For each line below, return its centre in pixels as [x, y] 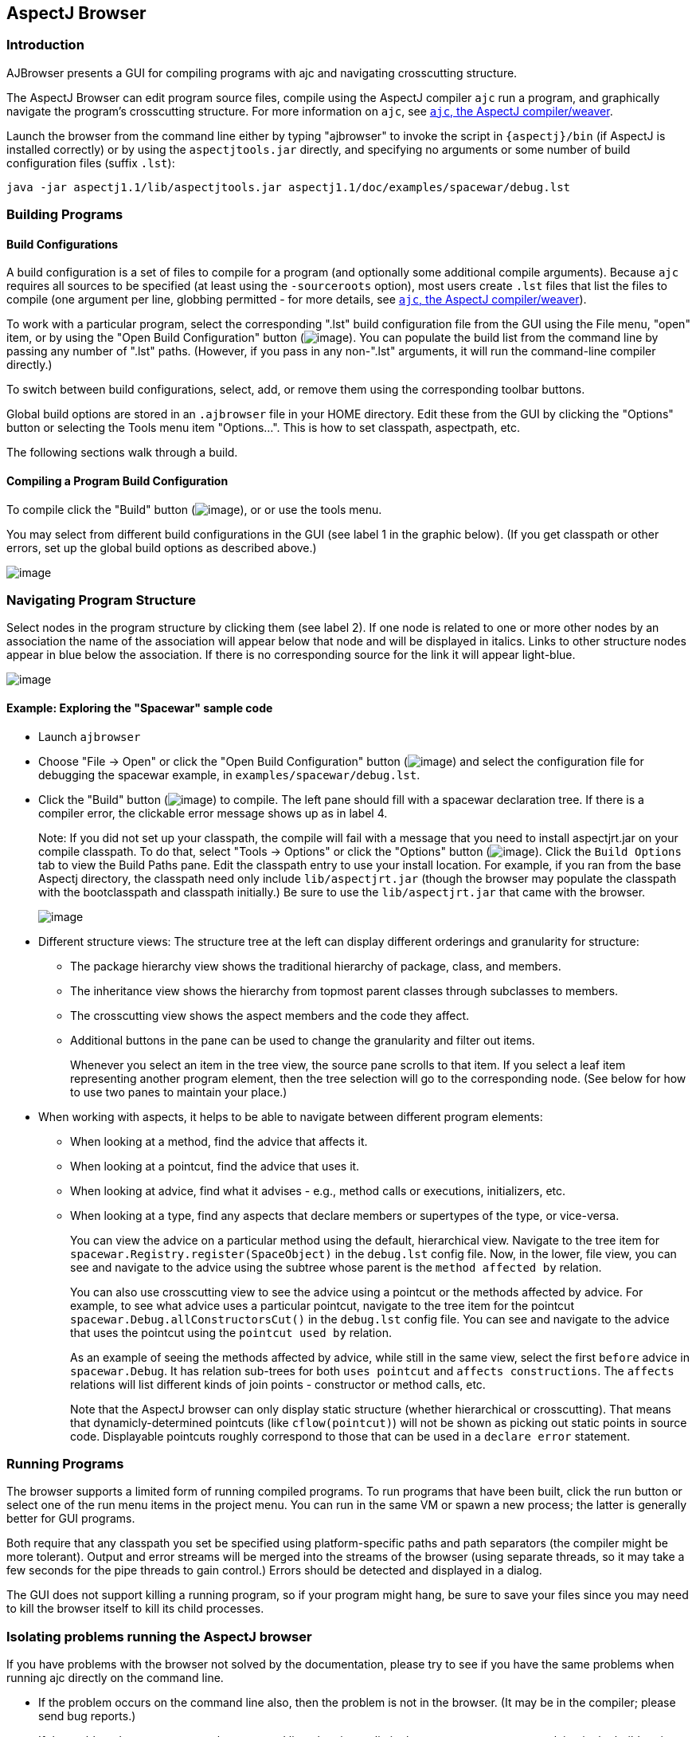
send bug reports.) [87, 1716]
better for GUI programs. [71, 1519]
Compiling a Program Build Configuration [117, 481]
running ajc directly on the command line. [115, 1678]
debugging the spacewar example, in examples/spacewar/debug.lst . [229, 774]
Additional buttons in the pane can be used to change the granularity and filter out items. [303, 1040]
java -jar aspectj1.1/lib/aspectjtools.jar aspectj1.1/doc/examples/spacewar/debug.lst [289, 187]
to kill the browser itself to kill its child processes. [135, 1609]
